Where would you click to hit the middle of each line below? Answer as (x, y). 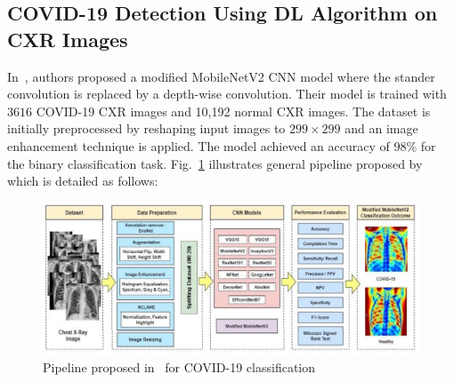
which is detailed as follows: (83, 181)
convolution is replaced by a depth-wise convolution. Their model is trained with (227, 94)
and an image (381, 128)
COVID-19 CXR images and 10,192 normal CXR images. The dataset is (233, 111)
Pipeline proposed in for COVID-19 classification (179, 367)
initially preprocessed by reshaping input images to (146, 128)
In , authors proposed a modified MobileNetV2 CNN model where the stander (221, 76)
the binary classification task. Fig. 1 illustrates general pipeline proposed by (215, 163)
